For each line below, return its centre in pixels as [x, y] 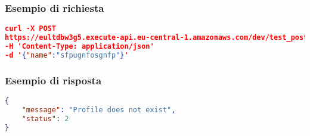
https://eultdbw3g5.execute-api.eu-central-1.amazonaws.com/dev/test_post [156, 38]
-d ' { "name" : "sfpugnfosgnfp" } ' [67, 55]
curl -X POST [30, 29]
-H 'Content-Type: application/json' [80, 46]
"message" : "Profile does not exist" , [99, 110]
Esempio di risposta [53, 80]
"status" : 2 [45, 118]
